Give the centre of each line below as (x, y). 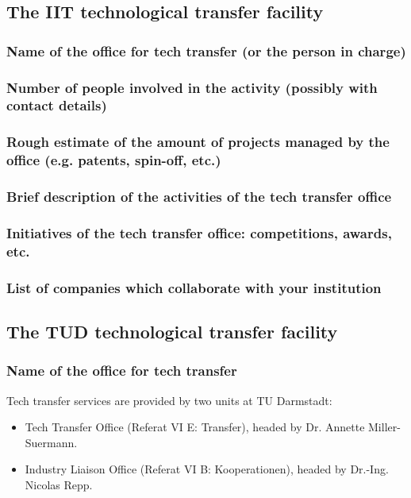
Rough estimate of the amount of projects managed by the (198, 142)
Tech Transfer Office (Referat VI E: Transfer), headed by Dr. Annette (195, 427)
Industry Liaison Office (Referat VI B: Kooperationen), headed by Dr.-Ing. (207, 469)
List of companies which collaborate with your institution (194, 287)
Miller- (384, 427)
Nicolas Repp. (59, 484)
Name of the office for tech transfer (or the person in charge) (206, 50)
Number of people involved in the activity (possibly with (192, 87)
